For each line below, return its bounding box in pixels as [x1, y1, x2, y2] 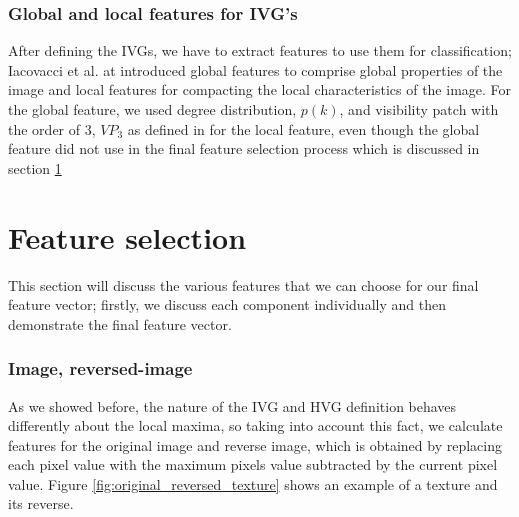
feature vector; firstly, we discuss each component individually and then [8, 294, 446, 315]
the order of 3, [8, 118, 96, 139]
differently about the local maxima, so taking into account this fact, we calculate [8, 415, 503, 436]
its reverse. [8, 493, 74, 514]
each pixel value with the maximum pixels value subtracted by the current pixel [8, 454, 498, 475]
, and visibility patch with [339, 99, 499, 119]
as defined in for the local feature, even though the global [127, 118, 480, 139]
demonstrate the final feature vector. [8, 313, 232, 334]
